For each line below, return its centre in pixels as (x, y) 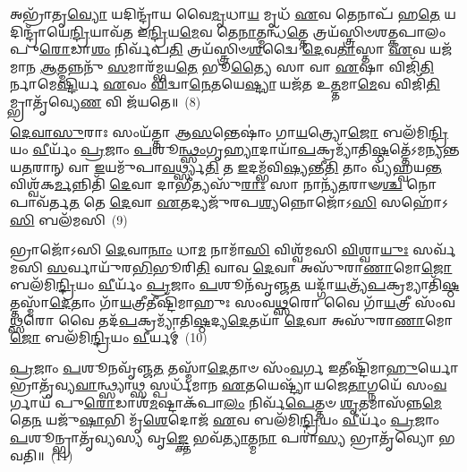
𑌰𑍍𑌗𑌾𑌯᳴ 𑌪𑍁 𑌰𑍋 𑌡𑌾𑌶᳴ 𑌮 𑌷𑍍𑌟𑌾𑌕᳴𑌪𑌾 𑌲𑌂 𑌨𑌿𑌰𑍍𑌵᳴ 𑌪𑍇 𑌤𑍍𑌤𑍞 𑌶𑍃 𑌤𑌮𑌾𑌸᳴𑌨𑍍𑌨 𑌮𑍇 (226, 402)
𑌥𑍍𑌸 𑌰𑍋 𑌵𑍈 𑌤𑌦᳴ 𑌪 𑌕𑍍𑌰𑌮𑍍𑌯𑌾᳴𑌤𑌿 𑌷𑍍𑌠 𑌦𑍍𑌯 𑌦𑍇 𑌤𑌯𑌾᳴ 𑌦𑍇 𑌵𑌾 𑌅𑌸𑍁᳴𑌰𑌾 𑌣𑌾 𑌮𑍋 (232, 319)
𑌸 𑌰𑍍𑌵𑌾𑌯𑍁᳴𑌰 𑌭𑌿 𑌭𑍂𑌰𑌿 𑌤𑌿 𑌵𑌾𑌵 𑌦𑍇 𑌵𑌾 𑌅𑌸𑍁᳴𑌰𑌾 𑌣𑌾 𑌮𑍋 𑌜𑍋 (250, 266)
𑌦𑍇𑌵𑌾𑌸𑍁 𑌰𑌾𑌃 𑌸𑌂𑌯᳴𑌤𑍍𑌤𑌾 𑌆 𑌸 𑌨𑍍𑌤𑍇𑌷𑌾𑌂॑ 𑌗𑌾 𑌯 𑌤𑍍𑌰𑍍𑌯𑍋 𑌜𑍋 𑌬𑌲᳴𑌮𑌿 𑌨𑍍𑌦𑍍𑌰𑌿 (229, 131)
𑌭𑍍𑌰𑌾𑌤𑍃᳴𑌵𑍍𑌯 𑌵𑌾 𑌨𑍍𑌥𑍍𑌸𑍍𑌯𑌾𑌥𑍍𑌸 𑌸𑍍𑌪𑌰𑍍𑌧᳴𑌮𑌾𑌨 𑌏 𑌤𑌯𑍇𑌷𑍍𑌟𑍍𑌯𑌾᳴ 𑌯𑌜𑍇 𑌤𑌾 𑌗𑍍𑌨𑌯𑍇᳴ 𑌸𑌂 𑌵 (229, 385)
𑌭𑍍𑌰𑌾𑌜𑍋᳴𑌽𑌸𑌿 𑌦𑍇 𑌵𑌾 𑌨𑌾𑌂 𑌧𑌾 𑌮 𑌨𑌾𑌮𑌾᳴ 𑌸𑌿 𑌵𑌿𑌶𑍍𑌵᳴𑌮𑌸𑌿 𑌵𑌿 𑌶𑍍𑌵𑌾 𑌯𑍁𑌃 (209, 249)
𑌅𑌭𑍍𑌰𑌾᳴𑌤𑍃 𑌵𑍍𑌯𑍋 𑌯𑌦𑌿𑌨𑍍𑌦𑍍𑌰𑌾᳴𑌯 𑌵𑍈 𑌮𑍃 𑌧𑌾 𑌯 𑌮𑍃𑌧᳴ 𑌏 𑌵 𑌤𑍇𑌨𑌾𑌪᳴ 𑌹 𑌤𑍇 (225, 13)
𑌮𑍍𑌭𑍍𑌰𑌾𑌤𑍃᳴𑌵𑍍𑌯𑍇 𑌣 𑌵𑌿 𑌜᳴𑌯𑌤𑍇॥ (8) (106, 101)
